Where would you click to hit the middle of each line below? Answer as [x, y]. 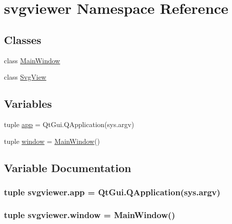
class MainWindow [32, 60]
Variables [28, 104]
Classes [23, 39]
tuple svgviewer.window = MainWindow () [90, 214]
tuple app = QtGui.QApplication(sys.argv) [69, 124]
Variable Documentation [68, 167]
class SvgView [25, 77]
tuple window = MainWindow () [52, 141]
